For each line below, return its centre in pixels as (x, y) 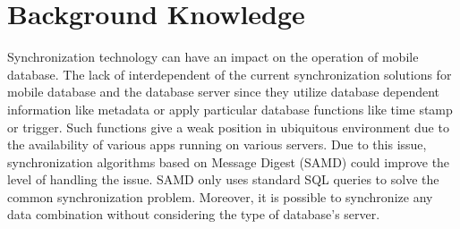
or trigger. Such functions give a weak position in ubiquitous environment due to (228, 127)
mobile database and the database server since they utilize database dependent (224, 92)
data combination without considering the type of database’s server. (194, 214)
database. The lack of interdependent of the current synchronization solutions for (230, 74)
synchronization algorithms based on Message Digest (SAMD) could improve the (229, 161)
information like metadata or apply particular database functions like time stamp (230, 109)
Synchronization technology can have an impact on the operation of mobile (213, 57)
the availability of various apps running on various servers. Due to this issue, (217, 144)
